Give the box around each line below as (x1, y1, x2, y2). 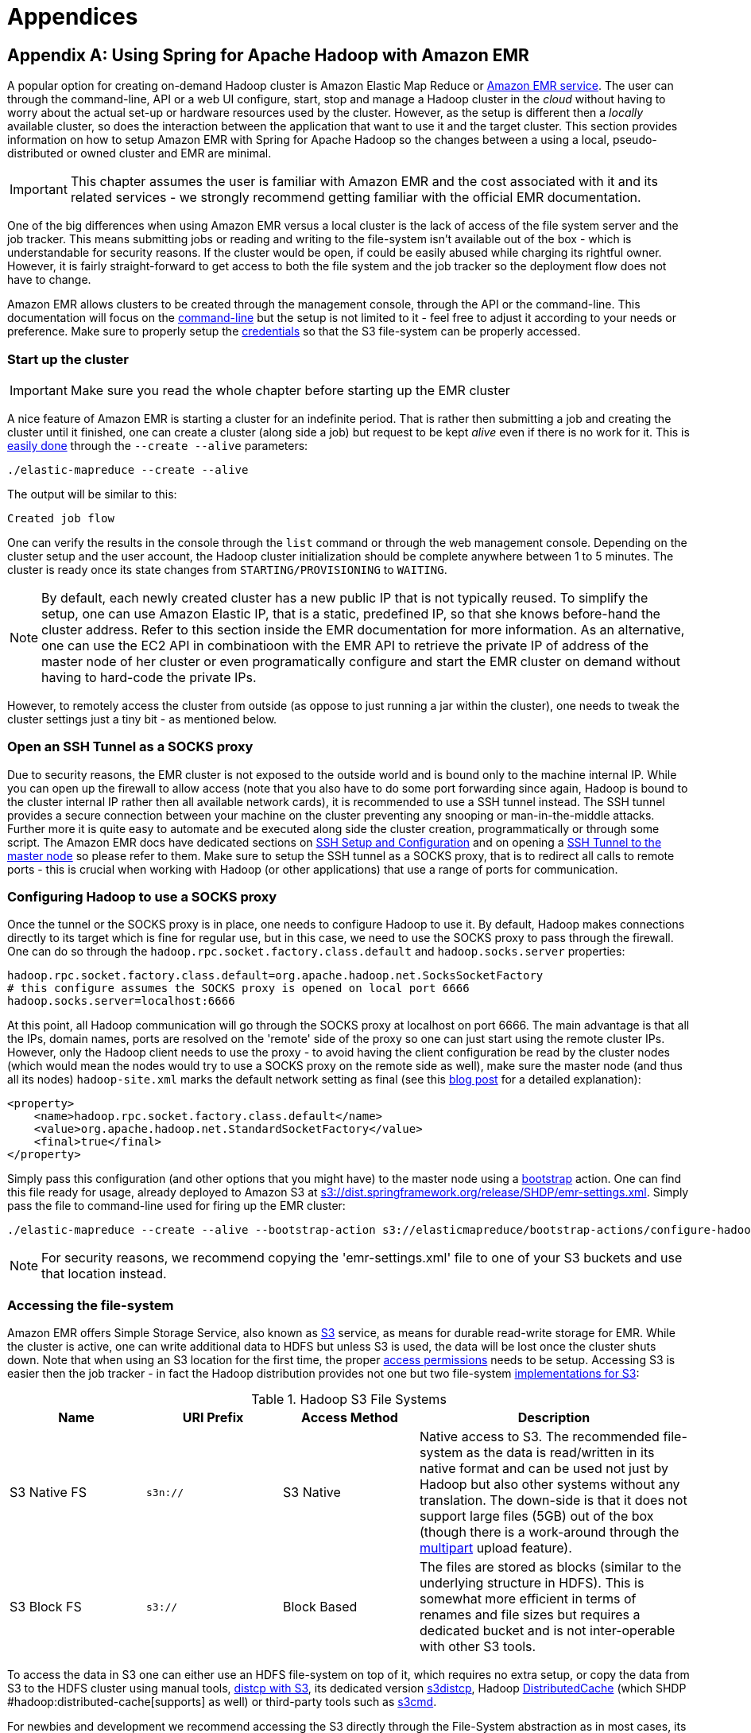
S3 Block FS (10, 1599, 82, 1615)
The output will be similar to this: (7, 487, 177, 501)
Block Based (283, 1599, 358, 1615)
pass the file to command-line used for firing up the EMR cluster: (7, 1199, 346, 1213)
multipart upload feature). (420, 1540, 572, 1557)
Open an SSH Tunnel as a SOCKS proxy (7, 739, 254, 755)
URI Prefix (182, 1409, 244, 1426)
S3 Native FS (10, 1484, 87, 1501)
